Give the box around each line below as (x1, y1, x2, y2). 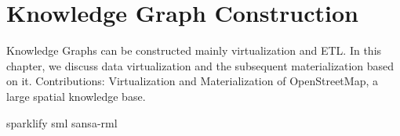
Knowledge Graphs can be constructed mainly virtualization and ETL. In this (6, 42, 382, 59)
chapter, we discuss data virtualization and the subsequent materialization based (6, 57, 395, 73)
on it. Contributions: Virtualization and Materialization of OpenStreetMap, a (6, 73, 378, 89)
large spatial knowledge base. (6, 88, 146, 104)
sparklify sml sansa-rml (6, 114, 118, 131)
